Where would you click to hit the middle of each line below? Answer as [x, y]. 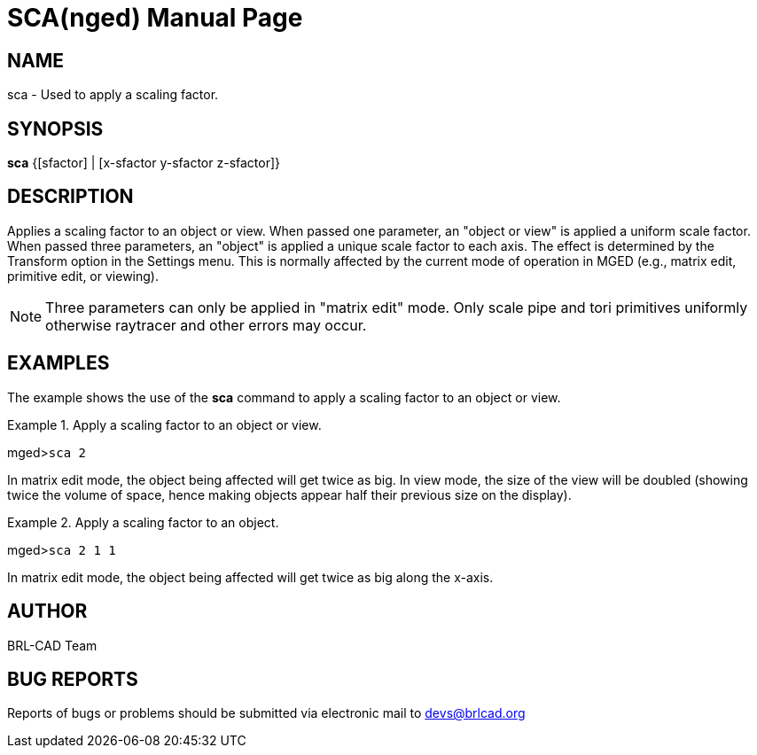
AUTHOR [47, 611]
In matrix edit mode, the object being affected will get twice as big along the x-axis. [250, 577]
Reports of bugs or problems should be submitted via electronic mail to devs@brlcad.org [266, 713]
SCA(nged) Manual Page [155, 18]
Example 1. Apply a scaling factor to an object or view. [164, 424]
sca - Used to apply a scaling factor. [113, 95]
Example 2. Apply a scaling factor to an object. [143, 522]
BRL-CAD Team [52, 645]
